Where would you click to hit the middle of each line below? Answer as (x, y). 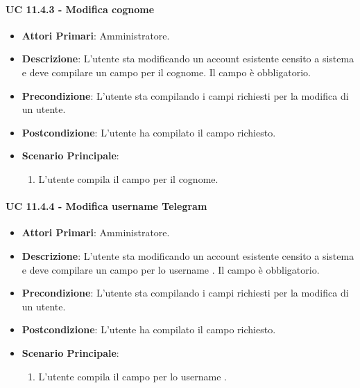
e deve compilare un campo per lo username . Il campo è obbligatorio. (171, 269)
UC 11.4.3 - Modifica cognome (80, 9)
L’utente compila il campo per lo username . (132, 376)
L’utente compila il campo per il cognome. (128, 178)
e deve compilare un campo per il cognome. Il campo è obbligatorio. (166, 72)
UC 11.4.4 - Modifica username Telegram (106, 206)
